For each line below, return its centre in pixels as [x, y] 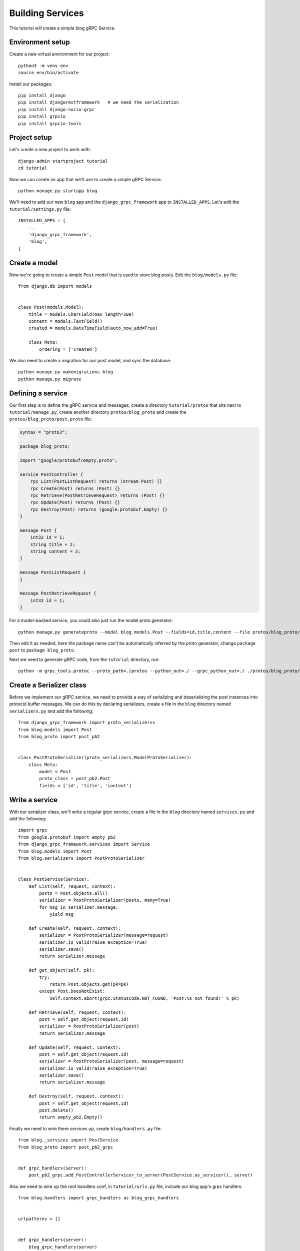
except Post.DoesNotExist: [72, 991]
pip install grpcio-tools [50, 123]
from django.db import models [55, 286]
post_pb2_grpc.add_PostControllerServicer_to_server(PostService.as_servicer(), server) [140, 1175]
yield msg [62, 914]
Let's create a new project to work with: [50, 150]
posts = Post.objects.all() [73, 893]
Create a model [33, 263]
